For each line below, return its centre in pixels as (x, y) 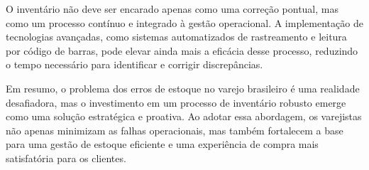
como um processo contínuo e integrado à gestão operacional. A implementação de (184, 22)
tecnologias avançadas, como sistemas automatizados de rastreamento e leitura (176, 37)
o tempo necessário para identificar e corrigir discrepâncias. (134, 64)
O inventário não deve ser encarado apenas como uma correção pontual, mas (172, 9)
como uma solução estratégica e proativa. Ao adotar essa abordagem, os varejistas (184, 116)
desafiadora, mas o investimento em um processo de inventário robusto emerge (176, 102)
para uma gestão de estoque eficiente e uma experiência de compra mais (162, 144)
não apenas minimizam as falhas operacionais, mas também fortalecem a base (175, 130)
